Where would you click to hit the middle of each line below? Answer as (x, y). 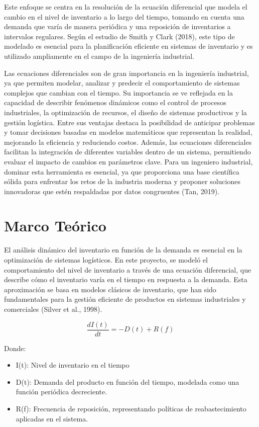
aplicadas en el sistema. (52, 418)
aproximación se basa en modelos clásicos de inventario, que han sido (110, 289)
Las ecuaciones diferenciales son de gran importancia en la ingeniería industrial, (126, 73)
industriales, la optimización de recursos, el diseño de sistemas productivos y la (125, 112)
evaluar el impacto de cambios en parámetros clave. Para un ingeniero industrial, (128, 161)
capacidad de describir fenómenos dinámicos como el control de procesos (115, 102)
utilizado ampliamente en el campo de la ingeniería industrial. (99, 56)
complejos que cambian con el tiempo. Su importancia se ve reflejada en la (118, 92)
